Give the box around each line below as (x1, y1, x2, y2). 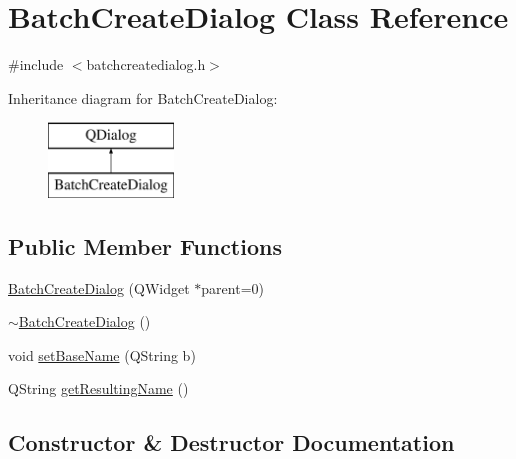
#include (8, 54, 64, 75)
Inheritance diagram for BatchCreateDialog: (8, 87, 278, 108)
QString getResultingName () (8, 378, 189, 399)
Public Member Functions (8, 230, 282, 261)
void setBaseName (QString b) (8, 344, 196, 365)
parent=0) (201, 277, 264, 298)
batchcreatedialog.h (86, 54, 206, 75)
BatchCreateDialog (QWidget (8, 277, 190, 298)
